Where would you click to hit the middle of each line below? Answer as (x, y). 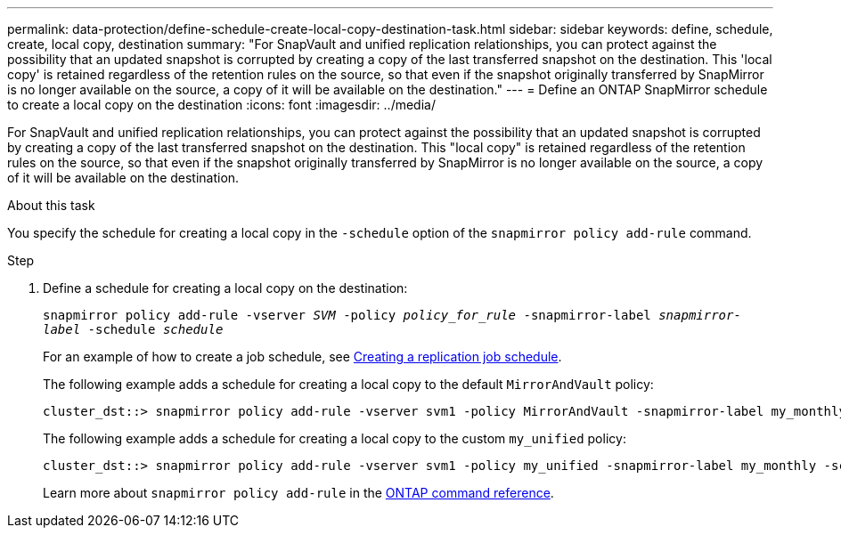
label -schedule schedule (133, 329)
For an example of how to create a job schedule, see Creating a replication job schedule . (302, 357)
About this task (51, 205)
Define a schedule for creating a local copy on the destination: (225, 288)
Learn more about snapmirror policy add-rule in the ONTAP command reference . (298, 493)
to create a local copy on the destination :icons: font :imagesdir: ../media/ (221, 105)
